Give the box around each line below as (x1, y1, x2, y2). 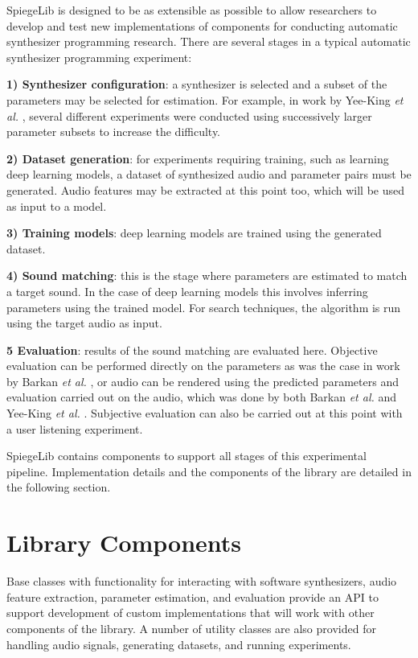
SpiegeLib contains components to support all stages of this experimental (6, 447, 367, 464)
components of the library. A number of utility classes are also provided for (6, 619, 376, 636)
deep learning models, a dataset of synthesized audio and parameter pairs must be (6, 166, 412, 183)
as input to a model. (6, 197, 107, 214)
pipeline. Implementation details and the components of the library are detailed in (6, 463, 412, 479)
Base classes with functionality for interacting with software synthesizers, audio (6, 573, 397, 590)
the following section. (6, 479, 111, 496)
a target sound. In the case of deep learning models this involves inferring (6, 282, 368, 299)
